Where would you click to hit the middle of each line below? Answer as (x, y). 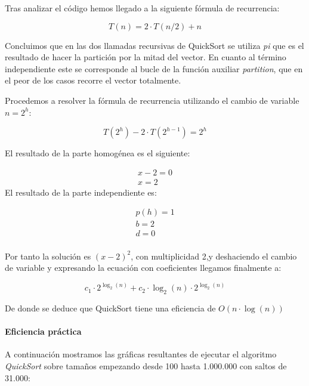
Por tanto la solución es (48, 256)
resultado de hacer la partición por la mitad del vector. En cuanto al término (146, 57)
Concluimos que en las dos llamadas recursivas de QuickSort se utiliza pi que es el (154, 45)
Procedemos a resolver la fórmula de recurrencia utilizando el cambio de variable (152, 100)
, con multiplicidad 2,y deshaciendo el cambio (214, 256)
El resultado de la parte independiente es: (81, 192)
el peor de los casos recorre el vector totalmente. (93, 80)
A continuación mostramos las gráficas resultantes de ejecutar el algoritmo (141, 354)
